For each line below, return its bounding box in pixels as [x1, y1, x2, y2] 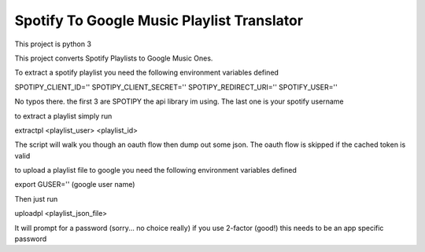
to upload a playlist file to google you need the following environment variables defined [14, 166, 297, 175]
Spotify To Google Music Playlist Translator [14, 12, 303, 29]
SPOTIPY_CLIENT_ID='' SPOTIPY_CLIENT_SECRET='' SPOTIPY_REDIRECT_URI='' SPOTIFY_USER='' [14, 82, 338, 92]
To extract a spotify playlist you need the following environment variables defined [14, 68, 279, 78]
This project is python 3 [14, 39, 92, 49]
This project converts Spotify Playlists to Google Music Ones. [14, 53, 213, 63]
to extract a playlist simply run [14, 111, 113, 121]
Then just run [14, 194, 58, 203]
